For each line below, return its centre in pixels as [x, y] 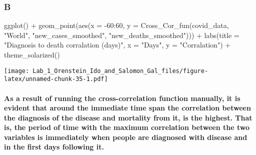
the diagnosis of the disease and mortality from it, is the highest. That [128, 117]
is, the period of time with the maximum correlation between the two [127, 127]
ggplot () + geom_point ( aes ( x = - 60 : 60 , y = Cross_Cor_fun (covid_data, [116, 25]
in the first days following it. [54, 147]
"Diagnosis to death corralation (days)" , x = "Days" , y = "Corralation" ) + [117, 45]
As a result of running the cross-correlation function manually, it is [122, 98]
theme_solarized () [32, 54]
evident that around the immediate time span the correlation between [127, 108]
